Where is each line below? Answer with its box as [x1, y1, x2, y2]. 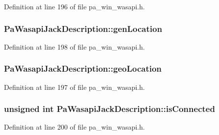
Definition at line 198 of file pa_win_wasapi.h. [4, 41, 145, 52]
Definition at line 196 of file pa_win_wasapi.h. [4, 1, 145, 11]
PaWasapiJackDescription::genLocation [4, 22, 163, 34]
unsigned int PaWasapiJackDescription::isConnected [4, 103, 215, 115]
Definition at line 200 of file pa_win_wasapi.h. [4, 122, 145, 132]
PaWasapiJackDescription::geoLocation [4, 62, 162, 75]
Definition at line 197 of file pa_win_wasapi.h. [4, 81, 145, 92]
